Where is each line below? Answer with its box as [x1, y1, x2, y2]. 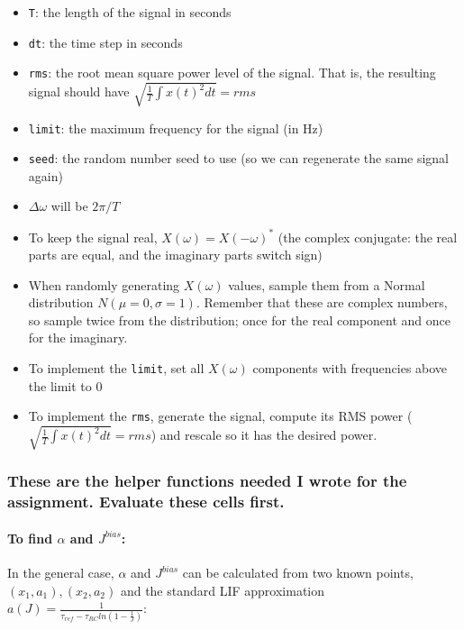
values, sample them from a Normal [228, 275, 425, 294]
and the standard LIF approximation [120, 580, 325, 599]
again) [28, 166, 63, 185]
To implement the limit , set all [28, 359, 205, 378]
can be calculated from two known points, [182, 563, 414, 582]
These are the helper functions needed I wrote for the [7, 470, 407, 492]
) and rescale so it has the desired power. [150, 425, 378, 444]
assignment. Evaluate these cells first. [7, 490, 285, 513]
